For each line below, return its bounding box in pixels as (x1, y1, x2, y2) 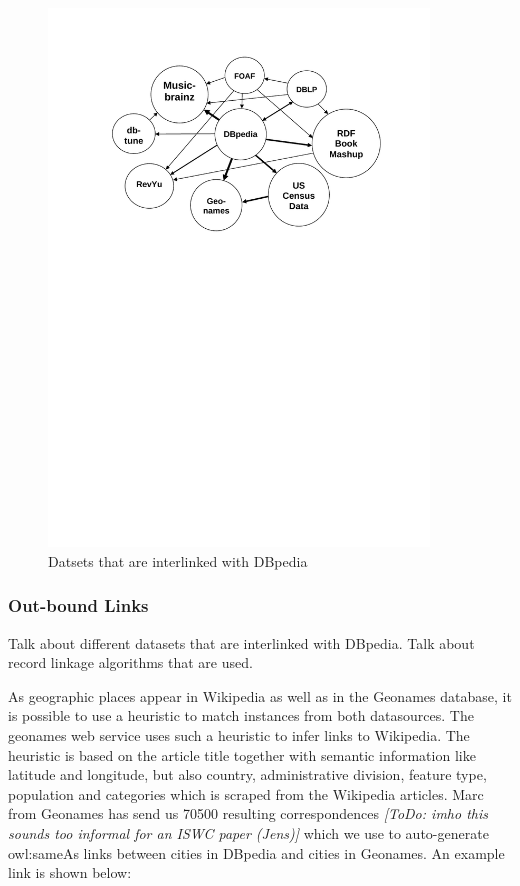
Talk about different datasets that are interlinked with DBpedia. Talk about (8, 632, 475, 653)
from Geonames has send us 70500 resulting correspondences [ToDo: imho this (8, 803, 488, 824)
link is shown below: (8, 862, 132, 883)
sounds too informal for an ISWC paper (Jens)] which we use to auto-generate (8, 822, 489, 843)
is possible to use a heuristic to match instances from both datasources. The (8, 705, 474, 726)
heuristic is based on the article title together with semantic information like (8, 744, 476, 765)
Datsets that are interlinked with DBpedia (48, 550, 308, 571)
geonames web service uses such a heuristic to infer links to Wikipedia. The (8, 724, 470, 745)
